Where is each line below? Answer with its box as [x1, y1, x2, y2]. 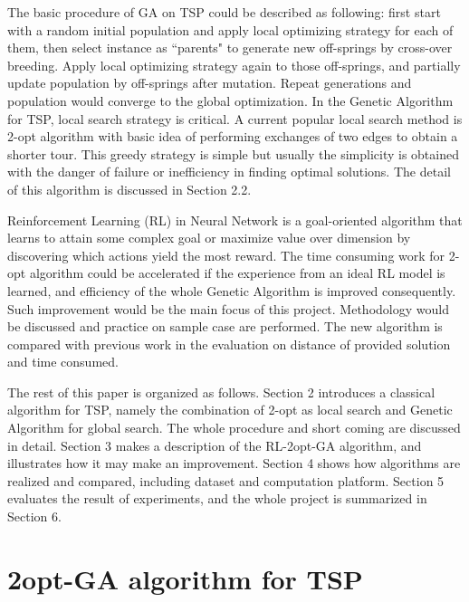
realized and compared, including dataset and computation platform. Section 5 [7, 471, 445, 490]
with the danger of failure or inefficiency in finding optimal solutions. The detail [7, 162, 451, 181]
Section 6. [7, 507, 62, 526]
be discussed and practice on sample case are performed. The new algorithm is [7, 317, 443, 336]
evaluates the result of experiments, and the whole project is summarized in [7, 489, 427, 508]
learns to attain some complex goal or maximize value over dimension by [7, 228, 411, 247]
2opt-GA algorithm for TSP [7, 559, 363, 597]
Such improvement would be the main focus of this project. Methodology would [7, 299, 449, 318]
